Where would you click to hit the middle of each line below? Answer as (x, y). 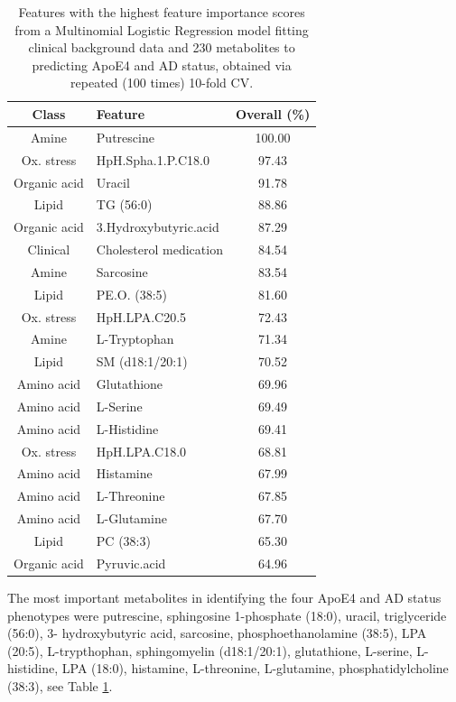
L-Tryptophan (135, 339)
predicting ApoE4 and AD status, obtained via (162, 65)
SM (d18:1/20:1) (142, 361)
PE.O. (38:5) (132, 294)
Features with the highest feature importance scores (162, 12)
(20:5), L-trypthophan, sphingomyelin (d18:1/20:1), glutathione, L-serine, (210, 650)
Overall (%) (273, 113)
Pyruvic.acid (131, 563)
